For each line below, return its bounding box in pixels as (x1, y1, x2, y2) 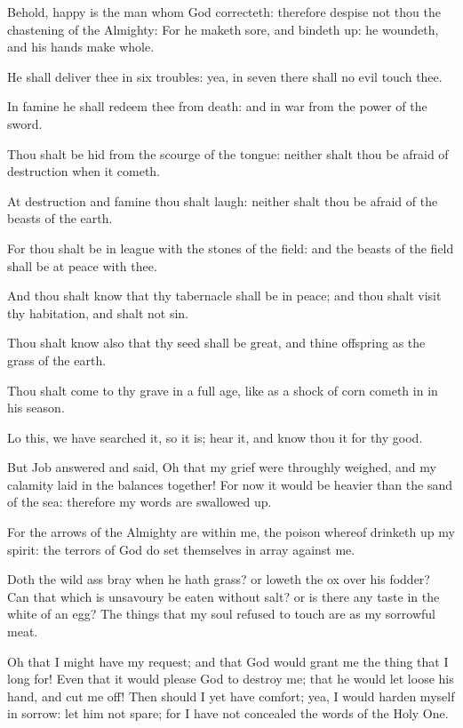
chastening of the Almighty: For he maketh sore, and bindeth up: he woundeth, (7, 20, 439, 38)
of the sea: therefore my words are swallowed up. (7, 492, 272, 511)
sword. (7, 114, 43, 132)
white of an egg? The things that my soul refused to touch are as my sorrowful (7, 604, 435, 623)
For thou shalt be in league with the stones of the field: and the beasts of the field (7, 238, 454, 257)
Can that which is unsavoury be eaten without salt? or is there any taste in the (7, 587, 440, 605)
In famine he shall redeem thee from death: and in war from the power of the (7, 97, 427, 116)
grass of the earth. (7, 350, 107, 369)
